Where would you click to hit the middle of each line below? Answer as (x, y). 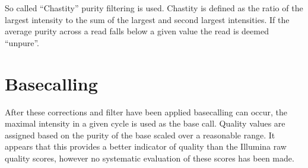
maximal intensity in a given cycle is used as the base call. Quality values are (145, 123)
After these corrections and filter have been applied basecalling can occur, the (146, 112)
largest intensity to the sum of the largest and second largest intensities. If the (147, 19)
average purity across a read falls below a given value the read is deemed (137, 31)
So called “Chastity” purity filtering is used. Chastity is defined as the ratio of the (154, 8)
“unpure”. (22, 42)
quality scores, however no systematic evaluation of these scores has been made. (150, 158)
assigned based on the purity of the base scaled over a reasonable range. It (140, 135)
